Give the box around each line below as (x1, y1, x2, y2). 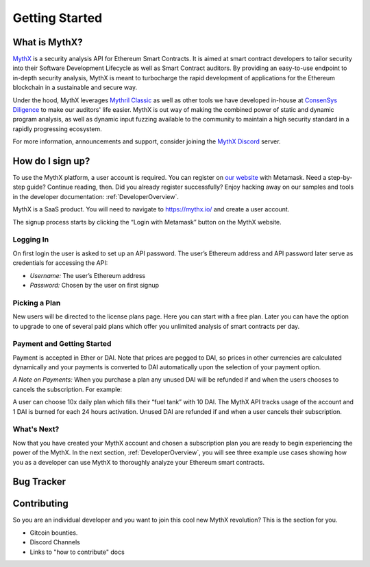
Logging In (12, 235, 49, 244)
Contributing (12, 498, 69, 509)
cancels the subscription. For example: (12, 385, 123, 393)
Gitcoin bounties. (29, 529, 78, 537)
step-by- (328, 174, 353, 182)
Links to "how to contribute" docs (29, 548, 125, 556)
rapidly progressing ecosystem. (12, 124, 102, 133)
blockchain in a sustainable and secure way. (12, 83, 138, 92)
